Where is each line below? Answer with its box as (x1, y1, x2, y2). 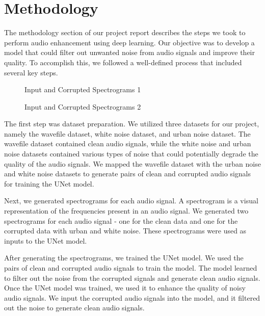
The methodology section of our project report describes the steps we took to (4, 27, 246, 38)
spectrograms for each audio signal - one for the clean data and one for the (4, 215, 238, 226)
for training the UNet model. (4, 178, 94, 189)
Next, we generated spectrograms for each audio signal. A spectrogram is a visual (4, 195, 258, 206)
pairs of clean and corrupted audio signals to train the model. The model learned (4, 262, 257, 273)
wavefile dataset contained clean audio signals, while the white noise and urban (4, 138, 251, 149)
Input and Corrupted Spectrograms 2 (24, 101, 141, 112)
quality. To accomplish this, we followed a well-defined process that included (4, 57, 242, 67)
